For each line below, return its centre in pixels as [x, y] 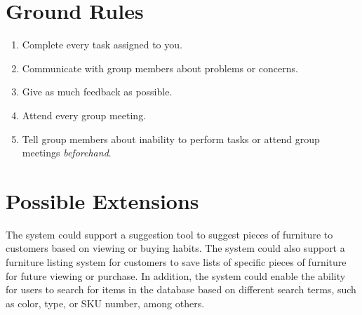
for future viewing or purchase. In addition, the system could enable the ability [176, 275]
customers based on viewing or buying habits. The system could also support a [175, 248]
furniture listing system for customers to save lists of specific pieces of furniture [176, 262]
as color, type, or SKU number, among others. [105, 303]
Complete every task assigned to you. [102, 45]
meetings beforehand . [67, 153]
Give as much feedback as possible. [97, 92]
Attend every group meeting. [84, 115]
